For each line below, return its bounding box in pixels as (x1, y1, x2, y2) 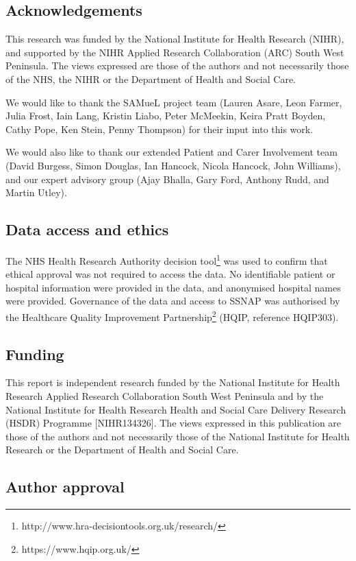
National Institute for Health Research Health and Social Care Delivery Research (5, 402, 346, 416)
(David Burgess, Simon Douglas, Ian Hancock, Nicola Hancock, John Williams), (5, 158, 341, 172)
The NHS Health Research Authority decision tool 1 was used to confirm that (5, 251, 328, 267)
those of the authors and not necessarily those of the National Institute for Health (5, 429, 350, 443)
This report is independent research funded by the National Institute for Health (5, 375, 340, 390)
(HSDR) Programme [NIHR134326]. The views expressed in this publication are (5, 416, 342, 430)
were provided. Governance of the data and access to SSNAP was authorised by (5, 294, 340, 308)
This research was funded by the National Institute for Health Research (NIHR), (5, 32, 344, 46)
